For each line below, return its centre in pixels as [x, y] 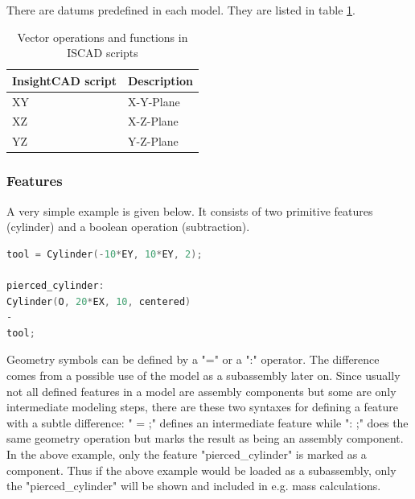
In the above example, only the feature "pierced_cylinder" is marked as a [187, 454]
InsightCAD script [65, 80]
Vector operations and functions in [103, 37]
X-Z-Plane [153, 121]
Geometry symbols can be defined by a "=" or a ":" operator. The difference [193, 359]
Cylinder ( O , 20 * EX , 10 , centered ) [99, 301]
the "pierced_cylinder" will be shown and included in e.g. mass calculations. [194, 486]
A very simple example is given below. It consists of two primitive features [190, 210]
